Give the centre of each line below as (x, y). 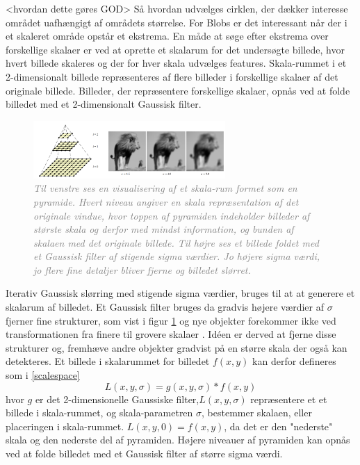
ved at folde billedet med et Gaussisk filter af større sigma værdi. (144, 453)
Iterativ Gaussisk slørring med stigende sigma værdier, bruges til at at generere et (180, 293)
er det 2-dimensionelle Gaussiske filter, (117, 399)
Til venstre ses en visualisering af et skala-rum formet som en (165, 188)
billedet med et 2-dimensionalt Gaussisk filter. (104, 104)
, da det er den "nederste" (278, 426)
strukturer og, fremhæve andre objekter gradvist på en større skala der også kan (177, 347)
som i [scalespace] (43, 375)
